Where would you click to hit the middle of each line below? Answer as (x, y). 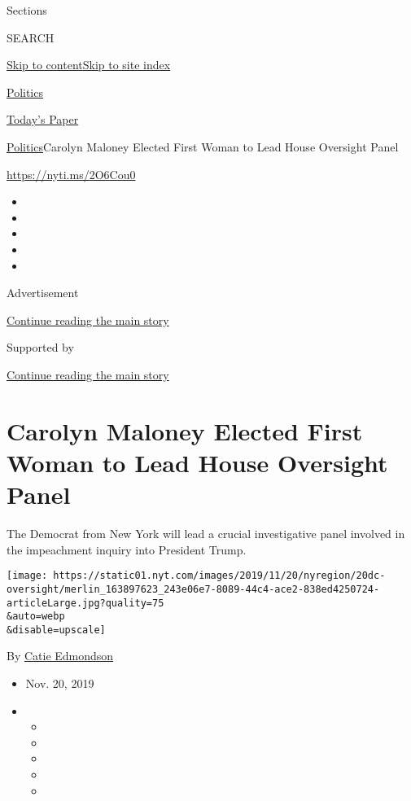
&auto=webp (36, 617)
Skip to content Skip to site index (89, 65)
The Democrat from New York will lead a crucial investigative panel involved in (206, 533)
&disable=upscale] (56, 630)
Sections (27, 10)
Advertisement (43, 293)
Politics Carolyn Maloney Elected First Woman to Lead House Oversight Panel (203, 146)
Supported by (40, 347)
